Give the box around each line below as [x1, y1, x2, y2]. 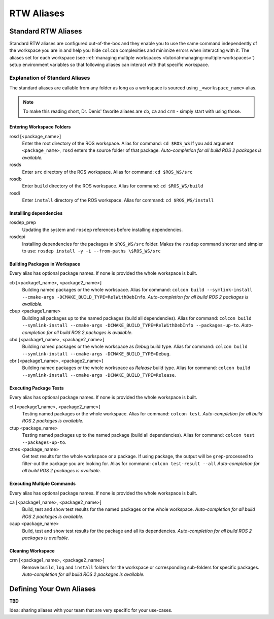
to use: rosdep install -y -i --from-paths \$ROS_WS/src [22, 248, 161, 254]
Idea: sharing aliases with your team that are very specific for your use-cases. [9, 607, 173, 613]
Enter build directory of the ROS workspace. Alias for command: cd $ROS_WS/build [22, 183, 203, 189]
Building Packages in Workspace [9, 261, 81, 267]
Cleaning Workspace [9, 547, 55, 553]
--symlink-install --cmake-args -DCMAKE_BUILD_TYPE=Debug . [22, 350, 171, 356]
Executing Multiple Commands [9, 480, 76, 487]
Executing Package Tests [9, 385, 64, 391]
